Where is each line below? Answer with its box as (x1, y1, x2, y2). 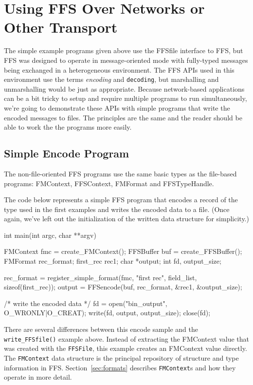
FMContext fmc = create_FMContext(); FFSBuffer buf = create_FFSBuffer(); (4, 246, 242, 256)
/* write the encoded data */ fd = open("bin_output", (4, 298, 167, 308)
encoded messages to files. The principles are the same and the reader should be (4, 112, 242, 122)
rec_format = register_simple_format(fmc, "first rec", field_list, (4, 272, 197, 282)
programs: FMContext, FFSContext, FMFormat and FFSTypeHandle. (4, 178, 214, 188)
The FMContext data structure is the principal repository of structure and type (4, 352, 239, 363)
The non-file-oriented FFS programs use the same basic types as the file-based (4, 168, 237, 178)
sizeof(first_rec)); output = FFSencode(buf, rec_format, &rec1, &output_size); (4, 282, 242, 292)
